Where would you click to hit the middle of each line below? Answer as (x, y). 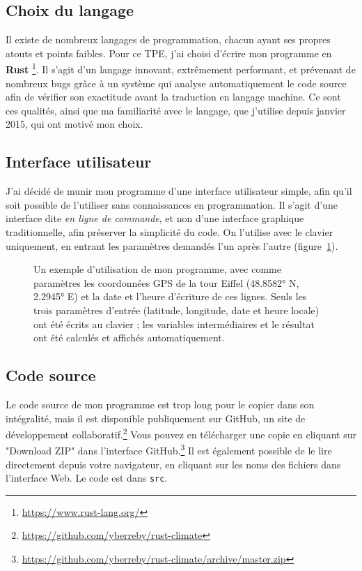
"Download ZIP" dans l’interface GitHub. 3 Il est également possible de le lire (169, 450)
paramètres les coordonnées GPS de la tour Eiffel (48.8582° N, (166, 282)
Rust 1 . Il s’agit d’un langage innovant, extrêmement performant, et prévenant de (181, 68)
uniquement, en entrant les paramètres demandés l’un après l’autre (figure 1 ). (172, 245)
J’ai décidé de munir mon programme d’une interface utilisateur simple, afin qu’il (179, 191)
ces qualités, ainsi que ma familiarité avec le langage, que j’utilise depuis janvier (176, 110)
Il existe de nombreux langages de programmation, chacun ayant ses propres (168, 39)
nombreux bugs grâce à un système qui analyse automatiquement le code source (176, 83)
